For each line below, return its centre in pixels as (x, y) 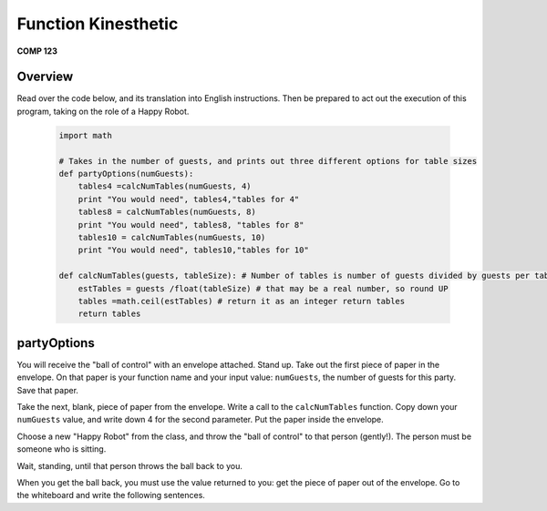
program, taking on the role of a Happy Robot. (103, 111)
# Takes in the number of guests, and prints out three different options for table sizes (268, 161)
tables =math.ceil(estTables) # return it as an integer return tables (242, 301)
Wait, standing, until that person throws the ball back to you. (130, 465)
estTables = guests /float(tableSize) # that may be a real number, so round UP (263, 288)
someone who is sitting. (62, 449)
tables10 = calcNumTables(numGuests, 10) (172, 237)
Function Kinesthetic (98, 24)
